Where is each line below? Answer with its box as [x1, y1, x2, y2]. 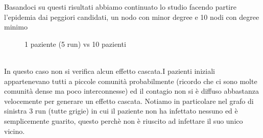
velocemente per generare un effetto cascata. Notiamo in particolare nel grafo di [4, 95, 254, 106]
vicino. [4, 125, 25, 136]
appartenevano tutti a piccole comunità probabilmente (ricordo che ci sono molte [4, 75, 257, 86]
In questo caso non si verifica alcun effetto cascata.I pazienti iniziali [4, 65, 215, 76]
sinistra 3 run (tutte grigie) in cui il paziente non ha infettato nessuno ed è [4, 105, 238, 116]
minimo [4, 21, 28, 32]
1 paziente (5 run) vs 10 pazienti [25, 38, 126, 49]
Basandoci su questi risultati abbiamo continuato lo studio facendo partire [4, 2, 236, 12]
